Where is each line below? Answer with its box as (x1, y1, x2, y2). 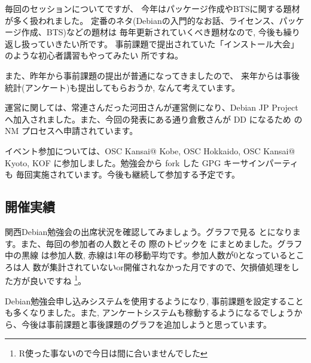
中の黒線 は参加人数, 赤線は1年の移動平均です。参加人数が (5, 249, 234, 261)
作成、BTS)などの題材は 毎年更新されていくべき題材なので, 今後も (21, 26, 283, 38)
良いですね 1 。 (29, 273, 87, 286)
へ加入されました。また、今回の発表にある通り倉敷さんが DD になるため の (5, 112, 303, 125)
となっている (237, 249, 288, 261)
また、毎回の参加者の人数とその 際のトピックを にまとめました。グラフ (20, 237, 303, 249)
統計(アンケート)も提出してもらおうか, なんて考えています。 (5, 81, 240, 93)
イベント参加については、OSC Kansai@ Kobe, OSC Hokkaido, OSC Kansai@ (5, 144, 295, 157)
